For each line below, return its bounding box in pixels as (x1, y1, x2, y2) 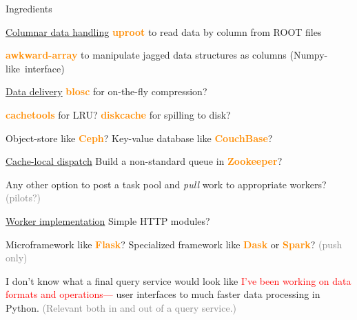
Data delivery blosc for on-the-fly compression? (6, 84, 207, 99)
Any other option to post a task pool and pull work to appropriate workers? (6, 177, 327, 191)
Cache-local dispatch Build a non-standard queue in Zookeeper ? (6, 154, 283, 168)
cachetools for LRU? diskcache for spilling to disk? (6, 107, 231, 121)
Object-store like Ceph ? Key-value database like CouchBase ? (6, 130, 273, 145)
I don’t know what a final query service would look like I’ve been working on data (6, 273, 351, 288)
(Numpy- (289, 48, 328, 62)
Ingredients (6, 1, 52, 15)
